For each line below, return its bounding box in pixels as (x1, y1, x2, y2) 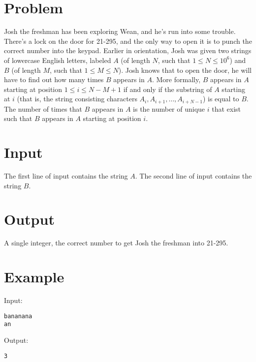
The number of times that (4, 103, 82, 114)
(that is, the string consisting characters (17, 93, 137, 104)
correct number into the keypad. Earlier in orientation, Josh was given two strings (4, 45, 252, 56)
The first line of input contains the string (4, 171, 128, 181)
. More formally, (152, 74, 201, 85)
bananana (4, 312, 32, 320)
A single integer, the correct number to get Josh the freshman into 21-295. (4, 238, 228, 248)
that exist (212, 103, 241, 114)
